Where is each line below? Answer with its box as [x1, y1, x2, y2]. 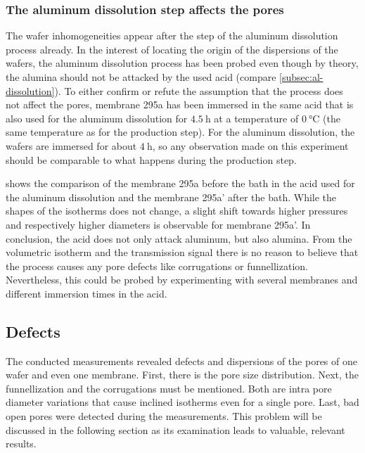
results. [6, 436, 37, 451]
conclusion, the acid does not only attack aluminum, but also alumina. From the [6, 231, 352, 245]
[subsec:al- [279, 70, 324, 84]
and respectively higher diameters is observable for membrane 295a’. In [6, 217, 311, 231]
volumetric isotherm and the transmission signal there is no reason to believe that [6, 245, 359, 260]
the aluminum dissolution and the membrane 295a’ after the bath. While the [6, 189, 337, 204]
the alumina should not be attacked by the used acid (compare [6, 70, 276, 84]
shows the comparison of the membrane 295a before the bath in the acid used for [6, 176, 355, 191]
